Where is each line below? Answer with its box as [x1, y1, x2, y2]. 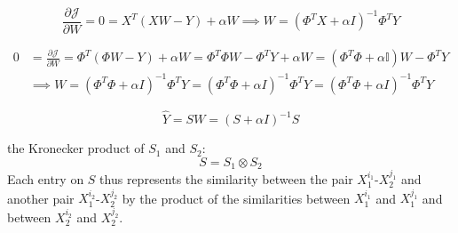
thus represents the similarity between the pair [99, 169, 353, 188]
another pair [7, 189, 75, 207]
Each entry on [7, 169, 84, 188]
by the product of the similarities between [122, 189, 351, 207]
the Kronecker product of [7, 139, 145, 157]
